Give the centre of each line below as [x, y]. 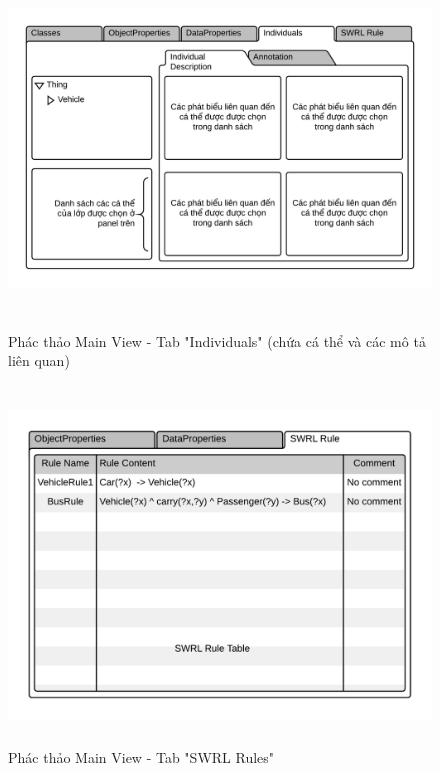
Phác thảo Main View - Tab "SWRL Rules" [141, 757]
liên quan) [39, 360]
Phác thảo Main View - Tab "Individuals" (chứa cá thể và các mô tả [217, 340]
